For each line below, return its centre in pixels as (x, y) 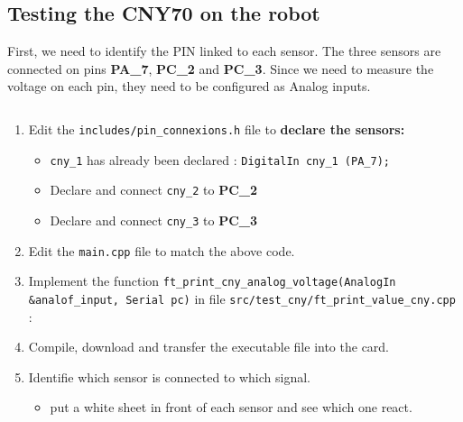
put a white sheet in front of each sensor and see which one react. (231, 407)
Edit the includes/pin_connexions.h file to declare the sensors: (217, 128)
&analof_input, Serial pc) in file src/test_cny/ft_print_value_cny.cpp (242, 298)
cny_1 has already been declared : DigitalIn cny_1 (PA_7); (220, 159)
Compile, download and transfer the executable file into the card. (209, 347)
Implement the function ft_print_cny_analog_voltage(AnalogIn (212, 281)
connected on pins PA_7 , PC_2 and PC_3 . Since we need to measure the (221, 68)
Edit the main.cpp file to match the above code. (162, 250)
